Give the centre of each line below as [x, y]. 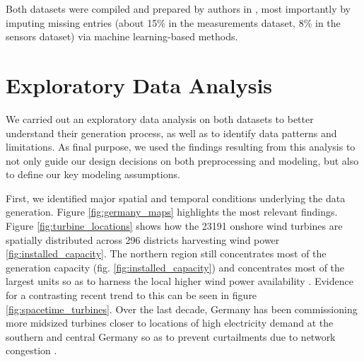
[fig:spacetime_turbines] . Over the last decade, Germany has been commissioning [182, 309]
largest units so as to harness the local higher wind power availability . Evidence [180, 281]
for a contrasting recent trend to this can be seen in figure [131, 295]
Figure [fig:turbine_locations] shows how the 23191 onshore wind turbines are [174, 226]
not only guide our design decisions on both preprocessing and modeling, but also [182, 160]
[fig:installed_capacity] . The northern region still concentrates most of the [166, 253]
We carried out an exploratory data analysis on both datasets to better [160, 118]
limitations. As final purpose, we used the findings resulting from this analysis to [181, 147]
